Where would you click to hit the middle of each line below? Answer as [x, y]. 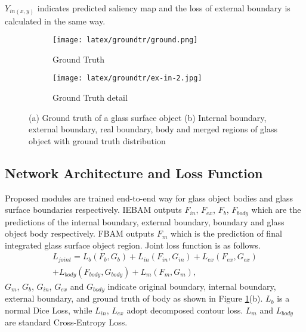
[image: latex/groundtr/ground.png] [125, 40]
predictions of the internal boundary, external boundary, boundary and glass [145, 221]
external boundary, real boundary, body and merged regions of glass [153, 129]
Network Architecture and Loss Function [134, 173]
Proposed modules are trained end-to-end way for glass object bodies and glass [149, 198]
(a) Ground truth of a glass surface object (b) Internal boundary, [148, 117]
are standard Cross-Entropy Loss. [66, 322]
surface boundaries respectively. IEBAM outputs [93, 210]
